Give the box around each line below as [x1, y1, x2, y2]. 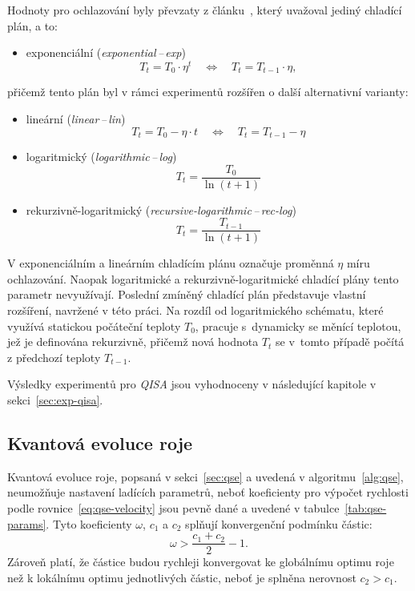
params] [7, 515, 46, 532]
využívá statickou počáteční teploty [7, 317, 181, 334]
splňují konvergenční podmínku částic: [185, 515, 373, 532]
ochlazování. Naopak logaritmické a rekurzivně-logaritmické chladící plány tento [7, 270, 399, 287]
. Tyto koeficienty [46, 515, 132, 532]
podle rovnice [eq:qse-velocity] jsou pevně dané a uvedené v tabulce [7, 500, 340, 516]
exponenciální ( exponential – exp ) [26, 44, 186, 61]
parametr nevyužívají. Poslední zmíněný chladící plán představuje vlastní [7, 286, 366, 303]
